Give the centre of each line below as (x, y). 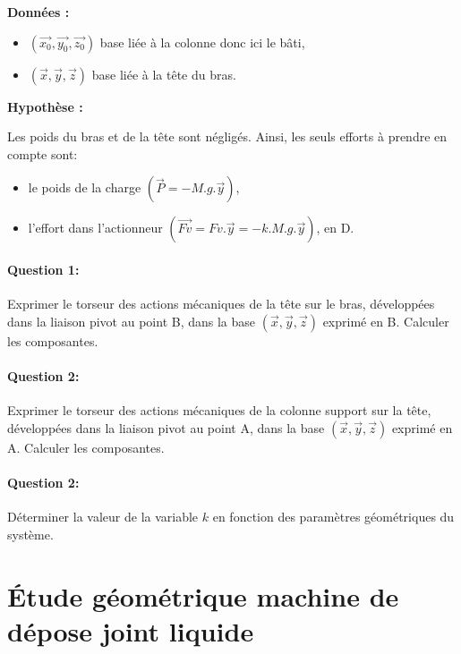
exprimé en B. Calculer (386, 321)
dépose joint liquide (131, 630)
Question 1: (43, 269)
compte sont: (43, 153)
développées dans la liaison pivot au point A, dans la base (166, 427)
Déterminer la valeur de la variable (103, 517)
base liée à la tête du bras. (164, 74)
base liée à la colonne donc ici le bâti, (202, 42)
